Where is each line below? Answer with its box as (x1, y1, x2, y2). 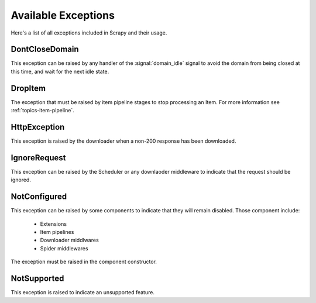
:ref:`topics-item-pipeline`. (11, 107, 74, 114)
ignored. (11, 176, 32, 184)
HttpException (11, 122, 65, 132)
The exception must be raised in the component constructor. (11, 258, 157, 266)
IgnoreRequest (11, 153, 66, 163)
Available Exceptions (11, 9, 115, 22)
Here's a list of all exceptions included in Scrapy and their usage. (11, 29, 167, 36)
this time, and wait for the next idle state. (11, 68, 109, 75)
